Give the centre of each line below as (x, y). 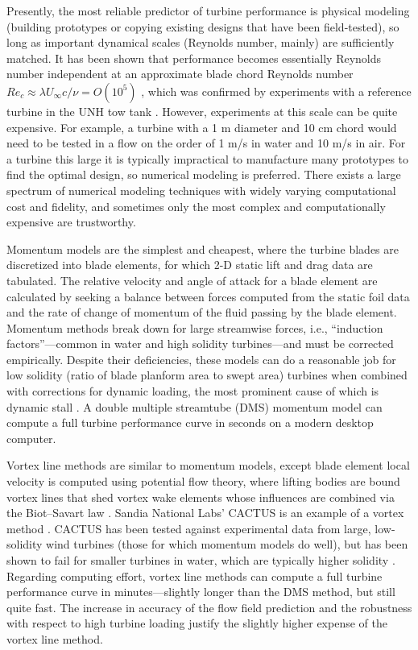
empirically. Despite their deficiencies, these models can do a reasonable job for (201, 359)
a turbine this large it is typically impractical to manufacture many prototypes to (207, 158)
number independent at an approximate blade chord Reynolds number (180, 74)
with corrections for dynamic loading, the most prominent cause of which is (193, 391)
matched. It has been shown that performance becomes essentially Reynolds (194, 58)
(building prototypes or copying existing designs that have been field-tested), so (203, 26)
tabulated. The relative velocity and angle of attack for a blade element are (192, 280)
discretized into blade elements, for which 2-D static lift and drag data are (190, 265)
